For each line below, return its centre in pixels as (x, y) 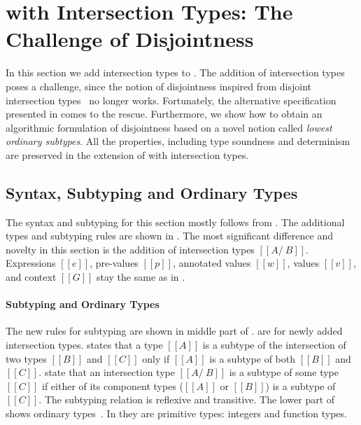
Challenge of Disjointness (130, 39)
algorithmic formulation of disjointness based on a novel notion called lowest (169, 127)
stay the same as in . (141, 277)
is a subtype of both (253, 358)
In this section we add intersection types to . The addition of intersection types (175, 72)
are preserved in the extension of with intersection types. (127, 154)
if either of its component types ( (113, 385)
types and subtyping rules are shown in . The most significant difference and (170, 236)
